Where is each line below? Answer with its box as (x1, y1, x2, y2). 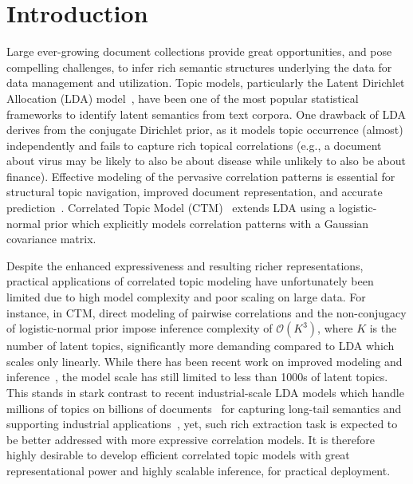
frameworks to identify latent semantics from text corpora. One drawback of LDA (6, 105, 406, 122)
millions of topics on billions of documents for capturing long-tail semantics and (6, 399, 402, 416)
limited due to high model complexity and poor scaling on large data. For (6, 289, 366, 305)
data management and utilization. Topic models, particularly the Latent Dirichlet (6, 74, 405, 91)
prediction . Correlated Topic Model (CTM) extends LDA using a (6, 199, 336, 216)
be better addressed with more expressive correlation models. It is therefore (6, 431, 375, 447)
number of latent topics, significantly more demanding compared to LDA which (6, 337, 395, 354)
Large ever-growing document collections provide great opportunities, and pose (6, 43, 392, 60)
